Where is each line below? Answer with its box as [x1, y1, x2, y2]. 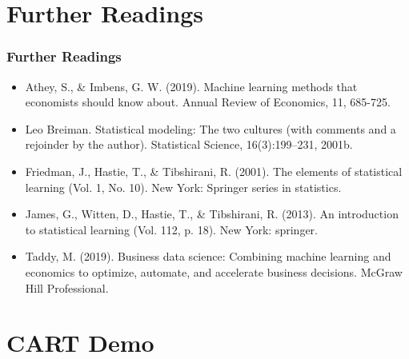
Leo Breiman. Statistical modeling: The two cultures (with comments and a [25, 120, 396, 137]
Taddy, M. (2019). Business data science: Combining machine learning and [25, 248, 391, 265]
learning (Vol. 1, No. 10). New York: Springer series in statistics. [25, 178, 342, 195]
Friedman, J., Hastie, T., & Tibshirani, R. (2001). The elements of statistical [25, 162, 403, 179]
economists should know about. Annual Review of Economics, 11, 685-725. [25, 94, 391, 110]
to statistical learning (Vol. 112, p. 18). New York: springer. [25, 221, 318, 237]
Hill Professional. [25, 279, 109, 296]
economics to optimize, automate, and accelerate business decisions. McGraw [25, 263, 403, 280]
